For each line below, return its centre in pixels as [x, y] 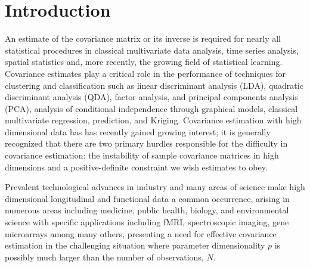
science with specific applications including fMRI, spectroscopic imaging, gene [147, 222]
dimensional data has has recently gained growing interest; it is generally [138, 131]
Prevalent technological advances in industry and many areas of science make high [155, 187]
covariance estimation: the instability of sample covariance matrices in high [142, 155]
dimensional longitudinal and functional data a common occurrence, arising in [147, 198]
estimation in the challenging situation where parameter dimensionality [135, 245]
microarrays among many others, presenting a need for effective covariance [141, 233]
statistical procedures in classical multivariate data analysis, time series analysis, [152, 50]
